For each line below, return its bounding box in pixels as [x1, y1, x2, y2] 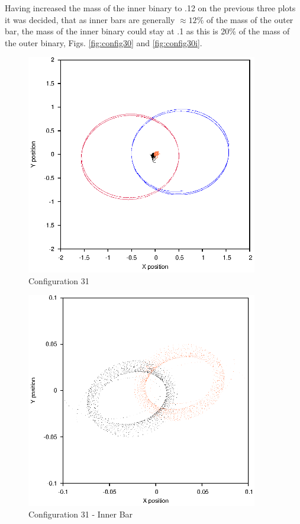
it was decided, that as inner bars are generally [5, 13, 175, 25]
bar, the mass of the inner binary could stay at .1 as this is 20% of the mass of [5, 25, 290, 37]
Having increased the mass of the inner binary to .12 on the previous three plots [5, 2, 296, 14]
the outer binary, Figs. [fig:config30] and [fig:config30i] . [5, 36, 202, 49]
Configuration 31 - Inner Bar [28, 508, 133, 520]
